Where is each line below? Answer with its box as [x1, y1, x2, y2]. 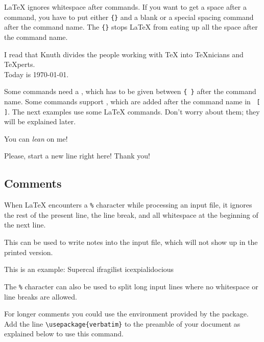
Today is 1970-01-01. [4, 69, 69, 79]
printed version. [4, 246, 53, 257]
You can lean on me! [4, 133, 68, 144]
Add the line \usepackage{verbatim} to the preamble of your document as [4, 318, 241, 329]
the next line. [4, 219, 46, 230]
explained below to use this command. [4, 328, 124, 339]
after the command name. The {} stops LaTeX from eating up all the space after [4, 21, 258, 32]
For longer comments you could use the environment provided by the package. [4, 308, 249, 319]
